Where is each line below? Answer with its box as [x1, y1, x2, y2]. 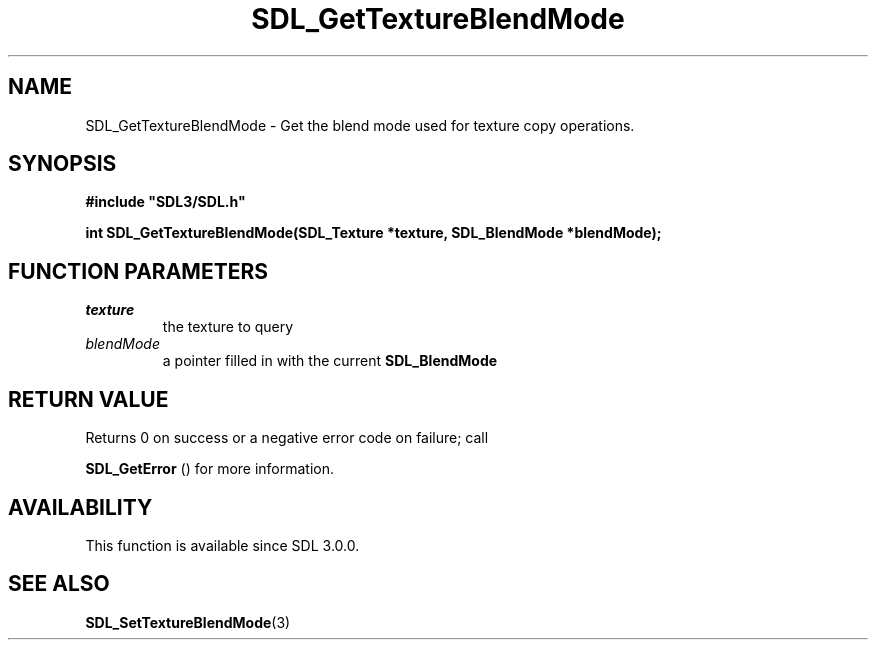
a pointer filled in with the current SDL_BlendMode [162, 352, 498, 370]
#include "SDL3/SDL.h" [85, 193, 246, 211]
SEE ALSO [8, 571, 110, 597]
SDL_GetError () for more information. [85, 460, 335, 478]
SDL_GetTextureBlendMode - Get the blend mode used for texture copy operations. [85, 116, 635, 134]
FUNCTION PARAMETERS [8, 258, 268, 284]
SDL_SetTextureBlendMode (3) [85, 613, 291, 631]
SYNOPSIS [8, 151, 117, 177]
